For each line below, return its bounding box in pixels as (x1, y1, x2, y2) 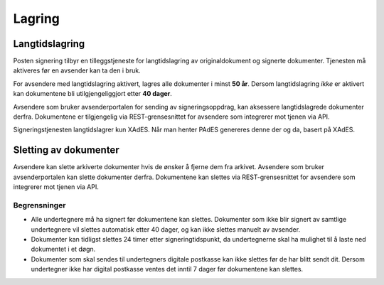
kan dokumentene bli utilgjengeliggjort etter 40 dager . (13, 90, 172, 98)
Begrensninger (13, 200, 66, 210)
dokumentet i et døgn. (31, 245, 96, 254)
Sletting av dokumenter (13, 144, 120, 156)
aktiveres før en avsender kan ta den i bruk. (13, 66, 142, 75)
